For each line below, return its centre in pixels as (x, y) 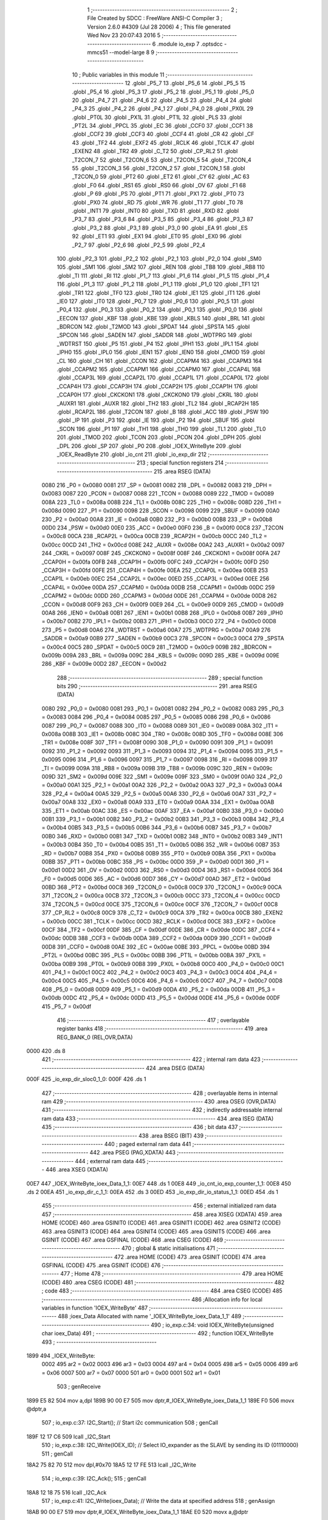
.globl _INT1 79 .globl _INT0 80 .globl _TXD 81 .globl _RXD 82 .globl (155, 210)
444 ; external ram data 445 (110, 1161)
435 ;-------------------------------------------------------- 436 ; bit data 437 (140, 1127)
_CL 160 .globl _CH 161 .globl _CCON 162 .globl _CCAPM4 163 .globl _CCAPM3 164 (159, 361)
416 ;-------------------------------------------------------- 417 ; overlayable (153, 1020)
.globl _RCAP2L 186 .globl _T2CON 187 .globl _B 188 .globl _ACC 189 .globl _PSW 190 (163, 412)
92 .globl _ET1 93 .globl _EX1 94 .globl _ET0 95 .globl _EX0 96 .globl (157, 237)
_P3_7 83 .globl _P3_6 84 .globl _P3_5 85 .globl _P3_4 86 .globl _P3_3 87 (162, 219)
